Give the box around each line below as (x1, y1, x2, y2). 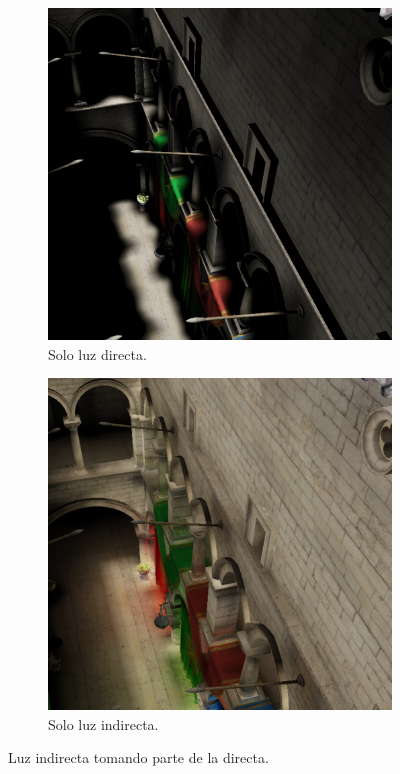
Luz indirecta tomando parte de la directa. (8, 747, 269, 768)
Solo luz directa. (48, 343, 147, 364)
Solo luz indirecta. (48, 713, 159, 734)
